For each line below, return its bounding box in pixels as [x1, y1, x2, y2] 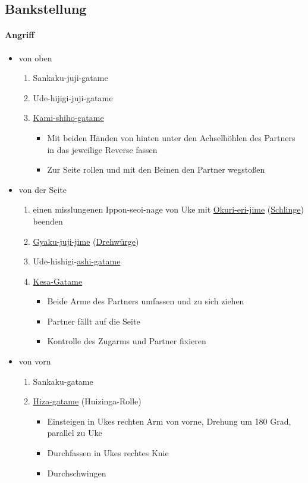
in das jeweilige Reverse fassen [47, 143, 158, 155]
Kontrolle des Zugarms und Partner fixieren [47, 335, 206, 347]
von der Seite [18, 183, 67, 195]
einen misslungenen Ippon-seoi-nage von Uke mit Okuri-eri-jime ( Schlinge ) [33, 203, 304, 216]
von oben [18, 51, 52, 64]
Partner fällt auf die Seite [47, 314, 140, 327]
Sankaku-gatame [33, 375, 93, 387]
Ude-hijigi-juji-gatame [33, 91, 113, 104]
